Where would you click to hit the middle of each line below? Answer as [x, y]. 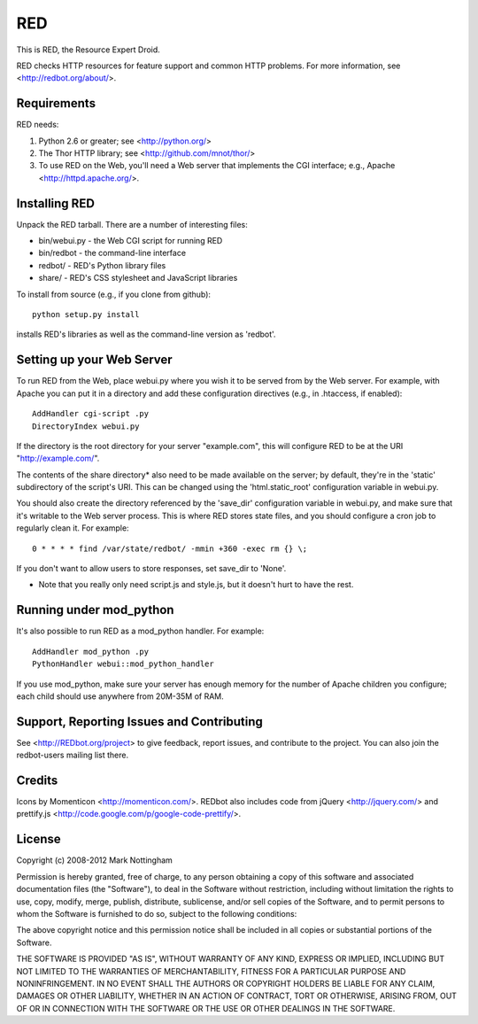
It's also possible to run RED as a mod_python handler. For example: [140, 631]
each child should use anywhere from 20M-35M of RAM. [120, 696]
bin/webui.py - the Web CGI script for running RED [131, 241]
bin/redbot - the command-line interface [112, 253]
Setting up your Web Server [94, 360]
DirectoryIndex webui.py [86, 426]
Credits [37, 780]
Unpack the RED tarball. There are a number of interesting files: [132, 224]
